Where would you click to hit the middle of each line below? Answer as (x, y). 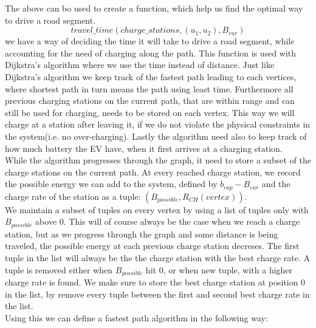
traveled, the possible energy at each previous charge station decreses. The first (152, 246)
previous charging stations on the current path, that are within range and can (150, 101)
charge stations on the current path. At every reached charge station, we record (153, 172)
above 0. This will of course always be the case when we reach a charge (168, 221)
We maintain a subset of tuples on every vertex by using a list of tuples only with (157, 209)
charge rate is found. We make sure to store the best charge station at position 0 (155, 282)
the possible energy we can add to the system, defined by (111, 184)
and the (276, 184)
